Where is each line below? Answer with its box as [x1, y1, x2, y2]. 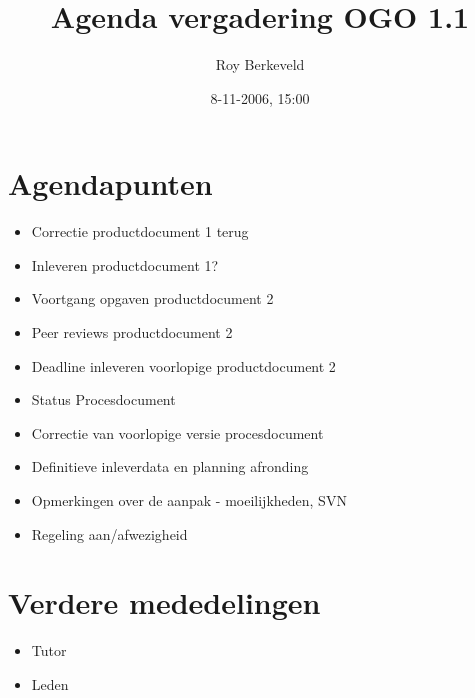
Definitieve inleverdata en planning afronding [31, 456, 309, 477]
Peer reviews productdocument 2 [31, 322, 233, 343]
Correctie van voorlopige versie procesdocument [31, 422, 324, 443]
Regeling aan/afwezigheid [31, 523, 188, 544]
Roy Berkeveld [215, 54, 305, 75]
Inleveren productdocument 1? [31, 254, 219, 275]
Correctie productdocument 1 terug [31, 221, 249, 242]
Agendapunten [8, 163, 213, 204]
